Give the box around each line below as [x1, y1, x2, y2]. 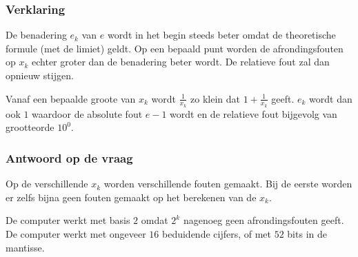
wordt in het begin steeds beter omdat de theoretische [107, 28, 336, 42]
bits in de [287, 227, 327, 241]
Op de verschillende [6, 176, 88, 191]
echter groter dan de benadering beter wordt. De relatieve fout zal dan [32, 54, 330, 69]
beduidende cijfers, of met [161, 227, 272, 241]
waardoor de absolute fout [32, 106, 143, 121]
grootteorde [6, 120, 54, 134]
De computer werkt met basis [6, 213, 130, 227]
